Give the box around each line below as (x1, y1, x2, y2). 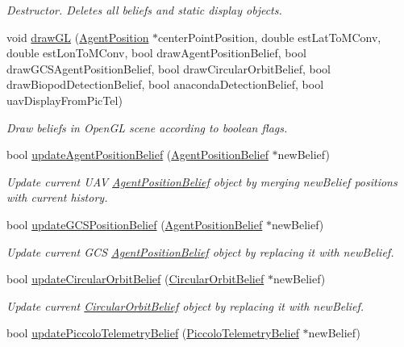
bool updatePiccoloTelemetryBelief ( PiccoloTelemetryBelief (6, 324, 299, 341)
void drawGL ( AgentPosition (6, 28, 149, 45)
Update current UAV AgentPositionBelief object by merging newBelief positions (6, 173, 398, 190)
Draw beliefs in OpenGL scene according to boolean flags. (6, 119, 288, 136)
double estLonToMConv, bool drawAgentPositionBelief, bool (6, 44, 306, 61)
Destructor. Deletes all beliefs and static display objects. (6, 2, 282, 18)
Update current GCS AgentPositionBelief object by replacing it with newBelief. (6, 243, 394, 260)
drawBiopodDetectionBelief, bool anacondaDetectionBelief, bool (6, 76, 324, 93)
